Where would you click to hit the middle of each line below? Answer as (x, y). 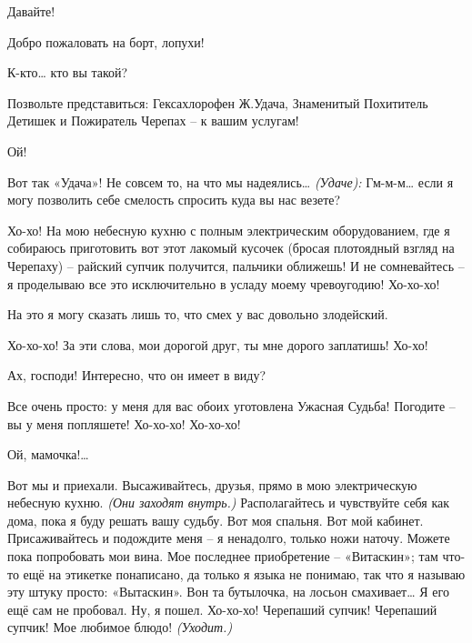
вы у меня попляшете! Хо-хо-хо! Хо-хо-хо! (124, 423)
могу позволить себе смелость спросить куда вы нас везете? (174, 200)
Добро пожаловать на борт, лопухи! (106, 41)
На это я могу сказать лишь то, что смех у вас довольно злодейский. (198, 314)
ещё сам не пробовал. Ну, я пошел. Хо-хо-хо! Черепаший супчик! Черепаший (222, 609)
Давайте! (31, 11)
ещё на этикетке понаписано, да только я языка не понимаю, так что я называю (244, 573)
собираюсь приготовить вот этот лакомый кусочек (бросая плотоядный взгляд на (231, 248)
